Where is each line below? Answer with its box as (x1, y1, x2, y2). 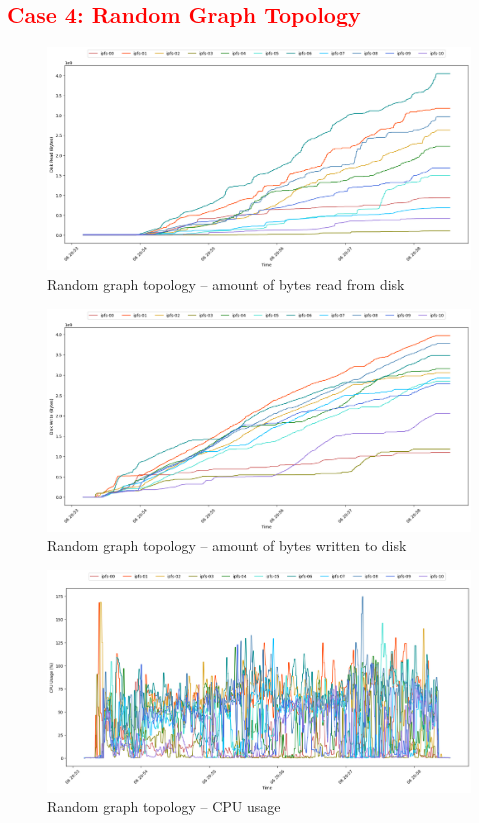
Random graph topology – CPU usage (47, 796, 281, 817)
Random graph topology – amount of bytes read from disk (47, 273, 405, 294)
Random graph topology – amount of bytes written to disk (47, 535, 407, 556)
